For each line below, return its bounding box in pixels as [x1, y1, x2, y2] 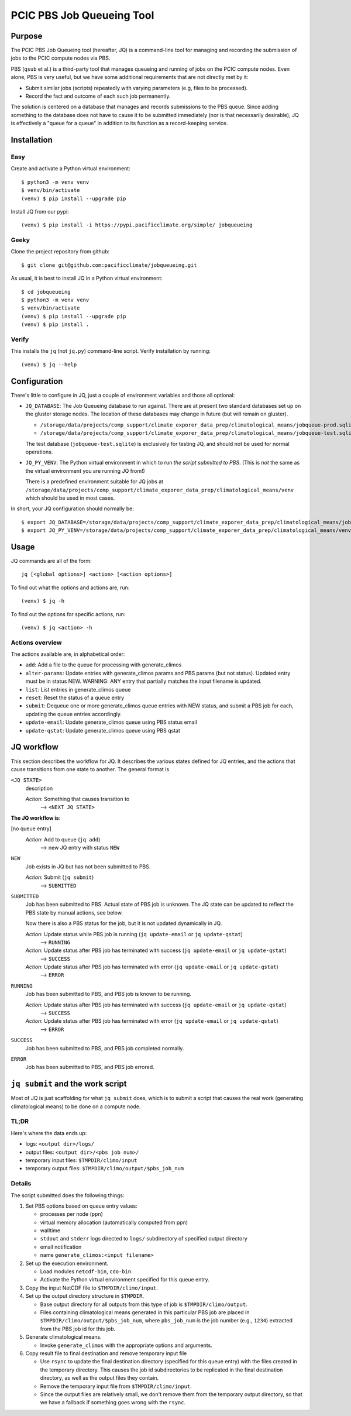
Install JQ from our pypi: [11, 208, 70, 215]
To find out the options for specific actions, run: [11, 610, 126, 617]
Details [11, 1180, 32, 1188]
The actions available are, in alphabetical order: [11, 651, 125, 658]
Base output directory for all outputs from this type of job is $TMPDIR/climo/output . [40, 1301, 248, 1308]
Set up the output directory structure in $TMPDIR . [25, 1293, 144, 1300]
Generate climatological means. [25, 1333, 102, 1341]
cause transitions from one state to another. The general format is [11, 765, 170, 772]
